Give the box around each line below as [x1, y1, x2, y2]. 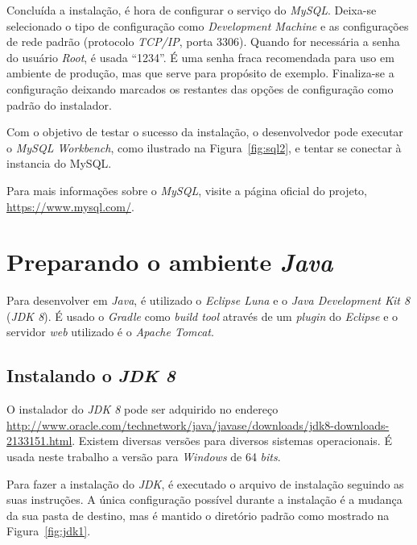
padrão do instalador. [6, 96, 112, 113]
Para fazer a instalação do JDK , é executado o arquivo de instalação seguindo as [6, 475, 404, 492]
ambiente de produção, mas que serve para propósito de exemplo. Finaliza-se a [6, 64, 394, 81]
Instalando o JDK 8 [6, 363, 175, 388]
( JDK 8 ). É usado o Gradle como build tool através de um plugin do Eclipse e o [6, 307, 398, 324]
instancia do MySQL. [6, 155, 112, 172]
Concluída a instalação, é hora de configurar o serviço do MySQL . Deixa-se [6, 2, 377, 18]
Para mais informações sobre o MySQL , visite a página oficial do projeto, [6, 181, 367, 198]
